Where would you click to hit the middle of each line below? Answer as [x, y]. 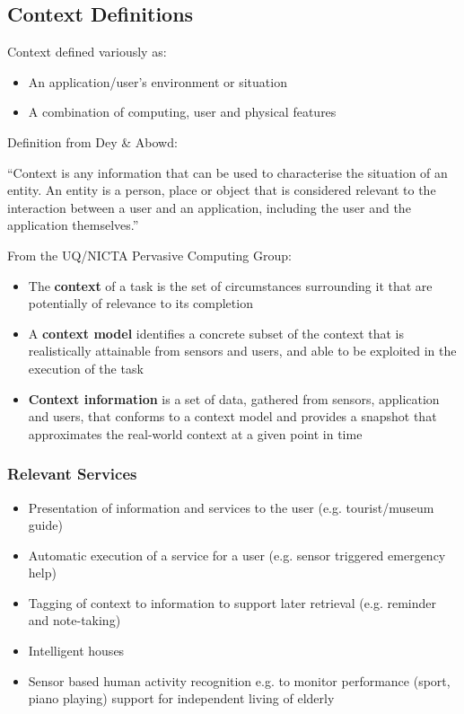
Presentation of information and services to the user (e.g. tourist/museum [231, 507]
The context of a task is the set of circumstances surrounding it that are [230, 285]
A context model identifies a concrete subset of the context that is [216, 333]
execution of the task [86, 368]
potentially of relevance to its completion [140, 303]
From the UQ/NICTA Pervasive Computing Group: [149, 255]
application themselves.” [73, 225]
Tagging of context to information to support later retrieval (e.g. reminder [232, 602]
